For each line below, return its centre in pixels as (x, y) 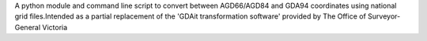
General (28, 27)
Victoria (55, 27)
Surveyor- (384, 16)
